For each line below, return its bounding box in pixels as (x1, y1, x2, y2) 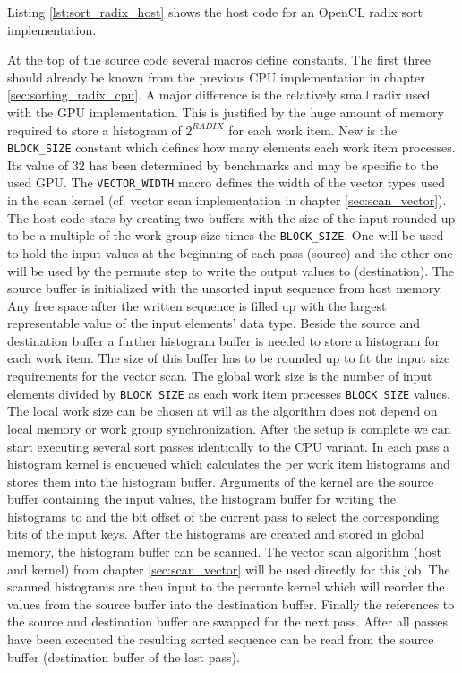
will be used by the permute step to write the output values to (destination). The (7, 261, 454, 280)
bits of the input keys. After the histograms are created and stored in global (7, 524, 424, 543)
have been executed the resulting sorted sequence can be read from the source (7, 630, 434, 649)
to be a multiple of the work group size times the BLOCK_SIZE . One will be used (7, 226, 444, 245)
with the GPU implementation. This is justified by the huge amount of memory (7, 102, 444, 121)
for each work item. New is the (228, 120, 398, 139)
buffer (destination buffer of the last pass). (7, 647, 240, 666)
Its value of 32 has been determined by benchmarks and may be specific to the (7, 155, 439, 174)
